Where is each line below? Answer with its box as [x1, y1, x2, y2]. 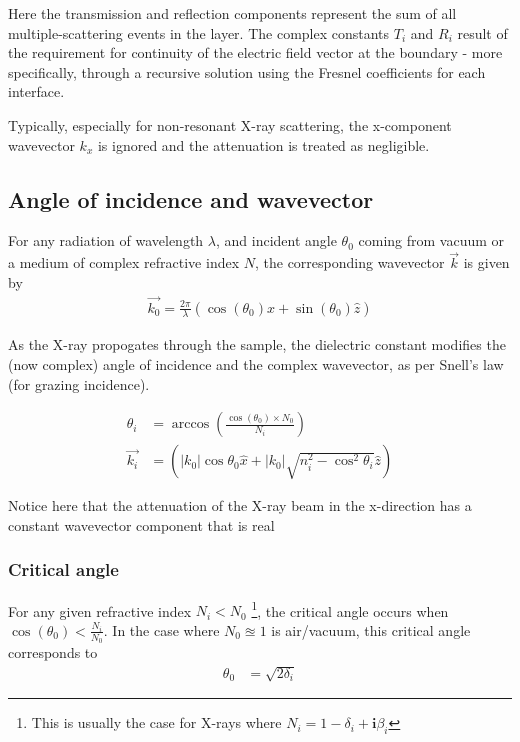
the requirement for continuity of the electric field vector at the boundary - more [8, 42, 503, 63]
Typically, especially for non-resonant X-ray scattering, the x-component [8, 114, 452, 135]
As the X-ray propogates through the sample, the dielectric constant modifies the [8, 334, 506, 355]
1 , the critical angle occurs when [251, 597, 449, 621]
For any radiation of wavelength [8, 230, 204, 251]
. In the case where [103, 619, 220, 640]
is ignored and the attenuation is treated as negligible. [97, 134, 430, 155]
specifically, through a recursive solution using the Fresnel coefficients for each [8, 61, 486, 82]
